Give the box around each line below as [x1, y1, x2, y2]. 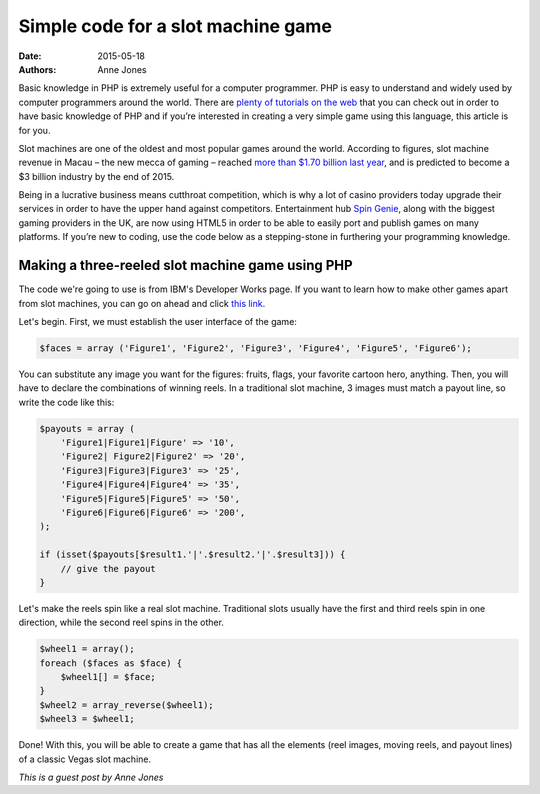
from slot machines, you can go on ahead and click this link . [18, 297, 266, 309]
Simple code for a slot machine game [18, 15, 332, 37]
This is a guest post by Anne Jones [18, 771, 164, 784]
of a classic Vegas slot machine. [18, 753, 152, 765]
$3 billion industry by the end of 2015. [18, 170, 175, 182]
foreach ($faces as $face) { [39, 657, 183, 669]
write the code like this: [18, 396, 115, 408]
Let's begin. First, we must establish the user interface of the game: [18, 315, 297, 327]
